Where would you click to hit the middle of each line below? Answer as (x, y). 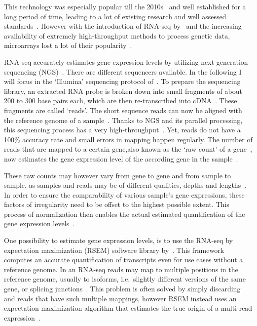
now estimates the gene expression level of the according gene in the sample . (121, 158)
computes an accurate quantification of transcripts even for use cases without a (124, 260)
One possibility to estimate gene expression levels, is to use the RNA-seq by (119, 240)
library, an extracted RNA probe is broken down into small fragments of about (123, 91)
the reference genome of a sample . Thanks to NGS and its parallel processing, (123, 120)
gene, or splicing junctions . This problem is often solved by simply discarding (122, 289)
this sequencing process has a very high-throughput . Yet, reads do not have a (122, 130)
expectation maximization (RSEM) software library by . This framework (114, 250)
